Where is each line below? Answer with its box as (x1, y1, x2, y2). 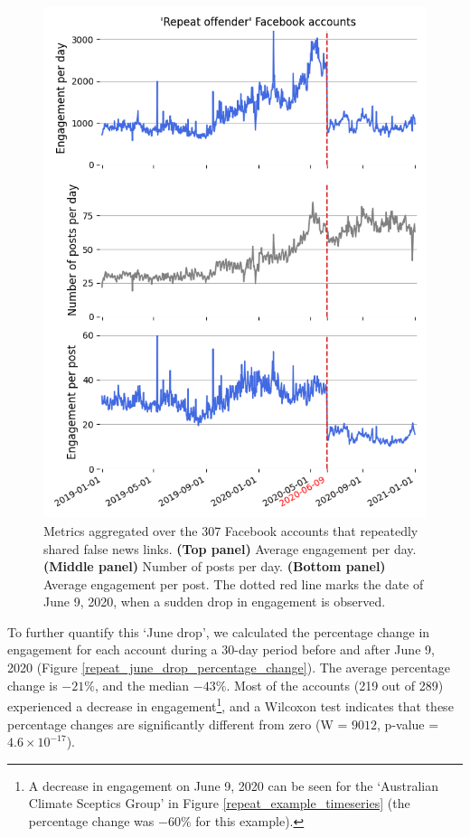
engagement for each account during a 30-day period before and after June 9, (7, 640, 435, 659)
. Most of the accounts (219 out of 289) (226, 675, 444, 694)
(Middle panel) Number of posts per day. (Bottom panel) (43, 557, 386, 576)
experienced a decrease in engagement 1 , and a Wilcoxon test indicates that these (7, 694, 454, 715)
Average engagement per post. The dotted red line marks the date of (43, 574, 424, 593)
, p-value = (377, 714, 439, 733)
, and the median (94, 675, 190, 694)
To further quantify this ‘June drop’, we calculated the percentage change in (7, 622, 430, 641)
